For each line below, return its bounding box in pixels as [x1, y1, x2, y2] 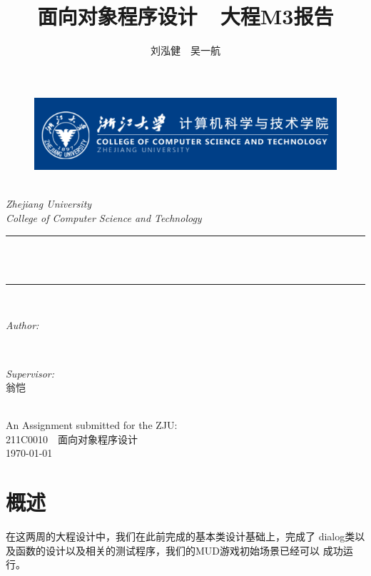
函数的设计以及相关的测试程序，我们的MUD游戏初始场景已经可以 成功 [15, 542, 343, 557]
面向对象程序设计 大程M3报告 [37, 1, 334, 31]
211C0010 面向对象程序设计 [6, 431, 138, 446]
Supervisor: [6, 365, 54, 380]
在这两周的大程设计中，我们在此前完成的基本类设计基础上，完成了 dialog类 [6, 529, 355, 544]
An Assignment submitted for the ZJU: [6, 418, 178, 433]
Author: [6, 318, 39, 333]
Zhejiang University [6, 196, 92, 211]
